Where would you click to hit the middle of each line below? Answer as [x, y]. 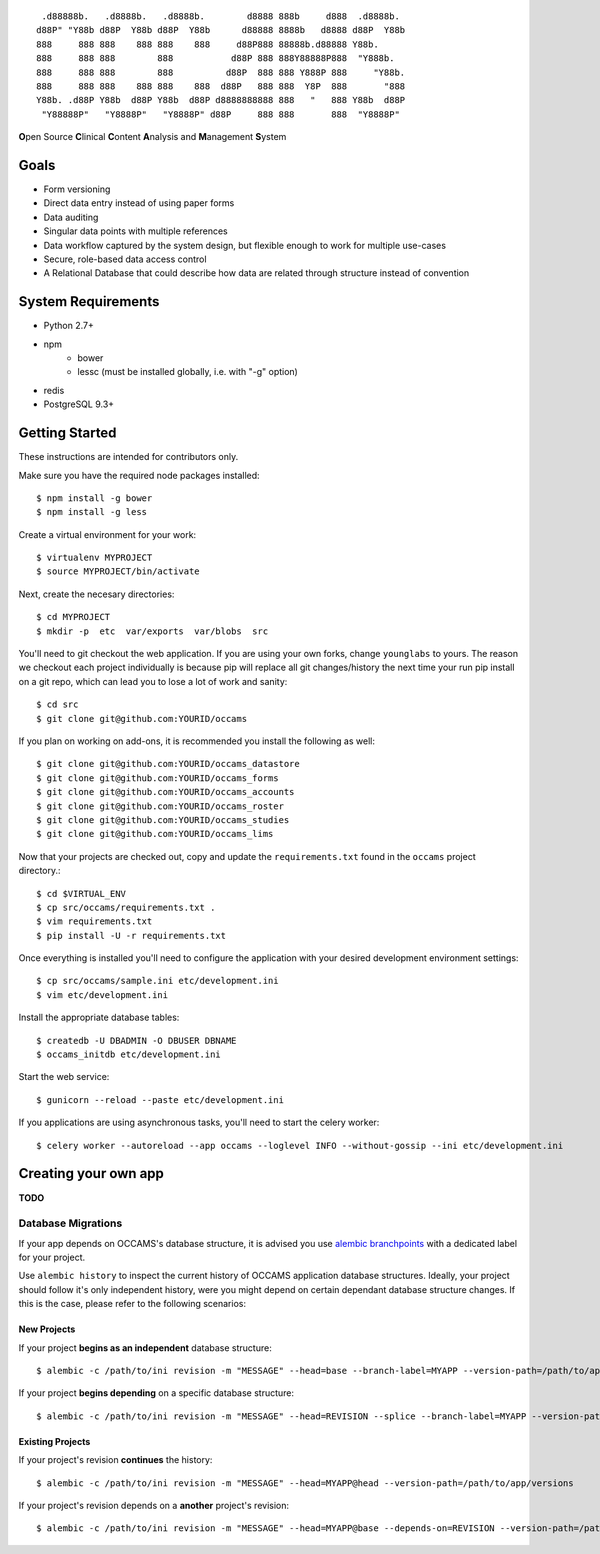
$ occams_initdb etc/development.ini [129, 1054]
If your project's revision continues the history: [115, 1460]
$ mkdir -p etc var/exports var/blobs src [152, 631]
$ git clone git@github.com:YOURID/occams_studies [163, 819]
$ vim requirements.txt [94, 921]
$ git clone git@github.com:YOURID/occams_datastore [168, 764]
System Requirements [89, 301]
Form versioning [77, 189]
